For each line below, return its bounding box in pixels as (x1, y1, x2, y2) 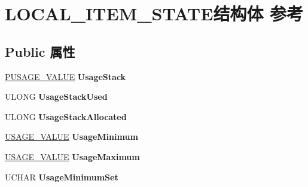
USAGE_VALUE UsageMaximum (5, 150, 140, 163)
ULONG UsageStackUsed (5, 90, 108, 103)
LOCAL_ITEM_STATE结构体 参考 (5, 1, 304, 26)
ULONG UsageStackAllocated (5, 110, 127, 122)
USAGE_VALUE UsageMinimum (5, 130, 138, 143)
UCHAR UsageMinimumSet (5, 170, 118, 183)
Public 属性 (5, 42, 75, 60)
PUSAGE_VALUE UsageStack (5, 70, 126, 82)
